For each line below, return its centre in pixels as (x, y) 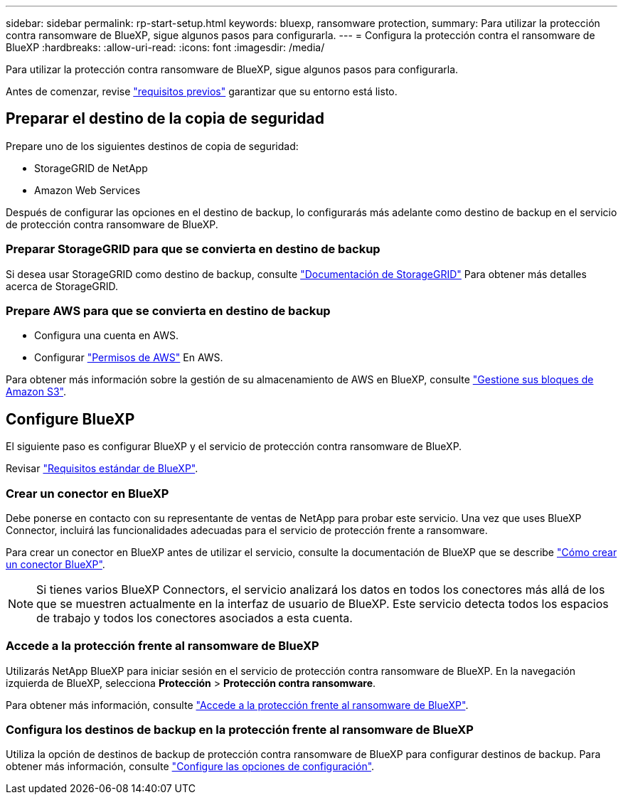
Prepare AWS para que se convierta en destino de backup (168, 310)
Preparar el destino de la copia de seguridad (165, 119)
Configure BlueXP (70, 419)
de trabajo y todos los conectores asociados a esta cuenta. (195, 618)
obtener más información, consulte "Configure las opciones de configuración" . (190, 767)
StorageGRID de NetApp (91, 168)
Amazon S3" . (36, 392)
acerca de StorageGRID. (62, 286)
